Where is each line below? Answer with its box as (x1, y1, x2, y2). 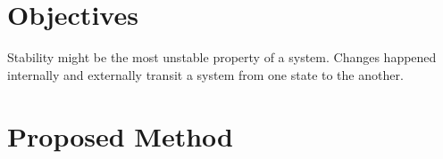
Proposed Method (7, 117, 233, 154)
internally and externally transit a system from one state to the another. (7, 65, 404, 83)
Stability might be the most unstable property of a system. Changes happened (7, 48, 437, 67)
